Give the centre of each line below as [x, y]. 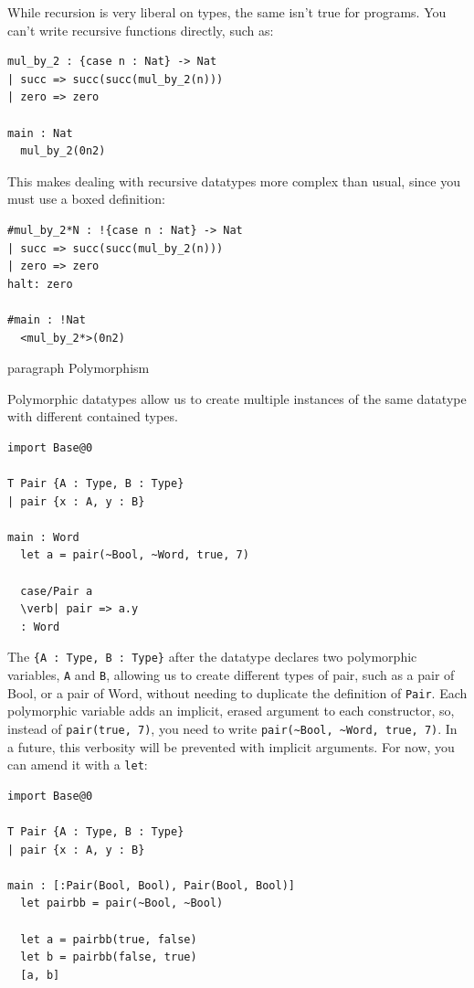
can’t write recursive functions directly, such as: [141, 30]
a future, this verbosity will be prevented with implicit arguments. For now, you [231, 746]
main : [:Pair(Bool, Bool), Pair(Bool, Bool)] [151, 885]
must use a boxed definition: [86, 199]
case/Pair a [57, 591]
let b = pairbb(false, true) [109, 957]
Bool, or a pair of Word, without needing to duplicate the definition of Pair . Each [237, 692]
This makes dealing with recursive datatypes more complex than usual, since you [234, 181]
